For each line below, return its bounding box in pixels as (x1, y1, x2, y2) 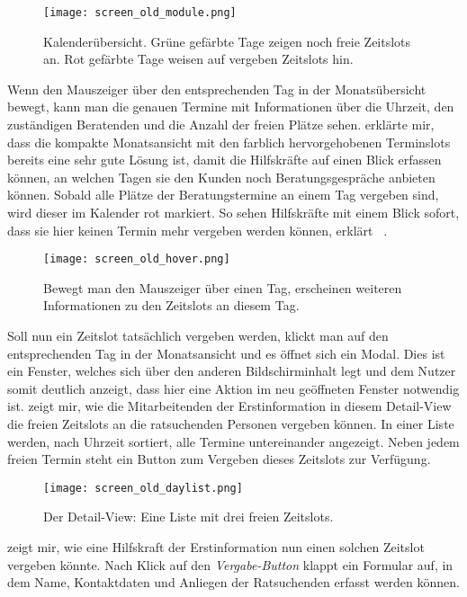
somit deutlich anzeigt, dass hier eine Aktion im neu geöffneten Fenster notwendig (7, 379, 460, 397)
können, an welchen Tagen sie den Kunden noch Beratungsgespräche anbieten (7, 167, 436, 186)
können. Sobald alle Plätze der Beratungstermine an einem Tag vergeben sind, (7, 185, 439, 204)
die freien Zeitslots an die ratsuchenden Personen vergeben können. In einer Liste (7, 414, 454, 432)
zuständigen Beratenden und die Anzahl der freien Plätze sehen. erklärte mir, (7, 115, 435, 134)
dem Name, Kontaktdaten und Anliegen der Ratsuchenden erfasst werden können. (7, 573, 460, 592)
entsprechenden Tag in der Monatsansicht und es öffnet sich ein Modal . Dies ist (7, 343, 445, 362)
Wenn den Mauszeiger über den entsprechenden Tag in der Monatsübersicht (7, 79, 427, 98)
